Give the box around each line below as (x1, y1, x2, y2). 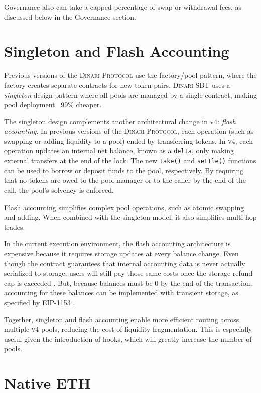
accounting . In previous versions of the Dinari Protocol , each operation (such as (4, 126, 254, 136)
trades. (4, 221, 25, 232)
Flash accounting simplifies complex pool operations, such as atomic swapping (4, 202, 244, 212)
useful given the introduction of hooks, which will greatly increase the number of (4, 333, 252, 344)
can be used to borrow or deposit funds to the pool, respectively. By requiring (4, 165, 244, 175)
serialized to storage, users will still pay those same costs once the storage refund (4, 268, 253, 278)
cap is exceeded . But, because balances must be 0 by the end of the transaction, (4, 277, 252, 288)
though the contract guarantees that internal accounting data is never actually (4, 258, 245, 268)
